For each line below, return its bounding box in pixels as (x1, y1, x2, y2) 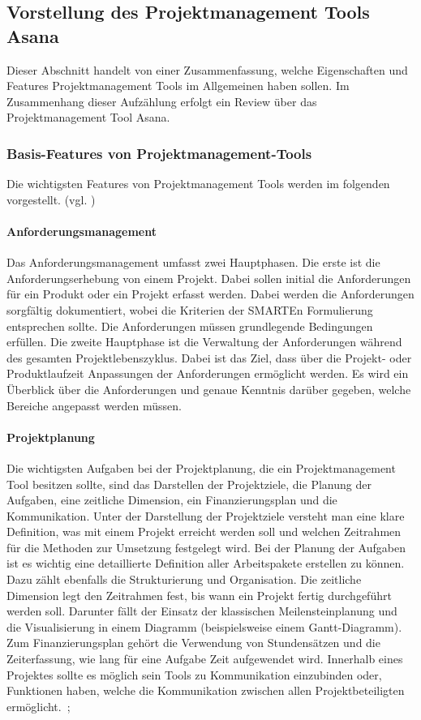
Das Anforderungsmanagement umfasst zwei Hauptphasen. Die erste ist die (6, 254, 380, 271)
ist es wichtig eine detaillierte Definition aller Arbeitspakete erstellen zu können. (6, 555, 405, 572)
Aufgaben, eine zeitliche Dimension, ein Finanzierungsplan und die (6, 491, 337, 508)
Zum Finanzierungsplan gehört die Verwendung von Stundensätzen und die (6, 634, 380, 651)
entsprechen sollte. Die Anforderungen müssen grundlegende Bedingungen (6, 317, 373, 334)
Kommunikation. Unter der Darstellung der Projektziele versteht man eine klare (6, 507, 405, 524)
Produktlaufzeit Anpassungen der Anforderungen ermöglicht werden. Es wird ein (6, 365, 409, 382)
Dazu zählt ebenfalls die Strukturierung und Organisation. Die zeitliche (6, 571, 362, 588)
